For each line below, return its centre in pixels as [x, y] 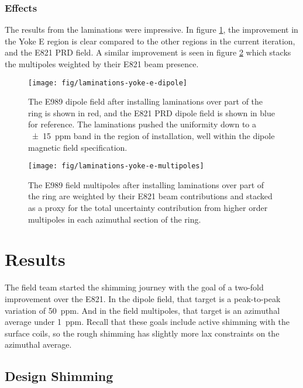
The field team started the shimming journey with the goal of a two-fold [134, 287]
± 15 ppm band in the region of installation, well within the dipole [153, 136]
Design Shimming [59, 376]
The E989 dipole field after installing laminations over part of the [146, 101]
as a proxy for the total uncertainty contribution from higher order [148, 208]
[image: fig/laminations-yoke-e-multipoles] [116, 166]
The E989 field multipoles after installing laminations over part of [146, 184]
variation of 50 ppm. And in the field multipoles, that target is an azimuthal [142, 310]
